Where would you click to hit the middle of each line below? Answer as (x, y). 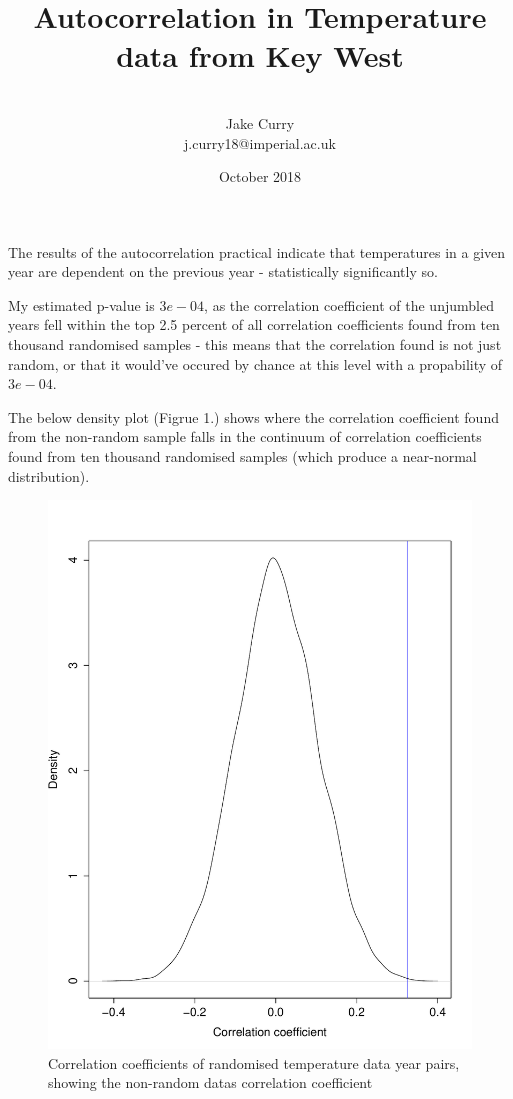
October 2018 (260, 176)
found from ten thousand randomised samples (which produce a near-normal (242, 456)
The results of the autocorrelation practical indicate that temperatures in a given (257, 251)
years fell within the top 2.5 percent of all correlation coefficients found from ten (254, 324)
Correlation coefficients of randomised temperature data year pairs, (254, 1062)
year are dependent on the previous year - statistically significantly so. (223, 271)
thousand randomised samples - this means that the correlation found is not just (255, 344)
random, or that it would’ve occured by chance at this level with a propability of (255, 363)
